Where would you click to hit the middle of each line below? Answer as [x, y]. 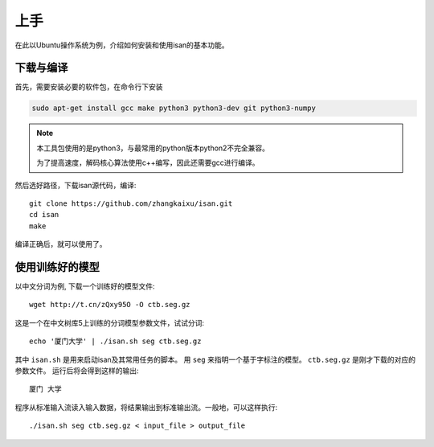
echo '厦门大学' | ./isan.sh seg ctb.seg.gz [115, 341]
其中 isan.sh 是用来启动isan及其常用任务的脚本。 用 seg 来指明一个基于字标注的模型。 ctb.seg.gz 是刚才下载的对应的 [215, 359]
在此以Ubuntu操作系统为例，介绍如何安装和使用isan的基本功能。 [122, 45]
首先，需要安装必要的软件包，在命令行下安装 [89, 87]
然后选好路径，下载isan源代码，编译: [76, 185]
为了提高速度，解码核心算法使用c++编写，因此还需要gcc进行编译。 [148, 163]
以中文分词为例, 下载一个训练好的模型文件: [85, 286]
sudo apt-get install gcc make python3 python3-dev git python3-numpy [174, 108]
